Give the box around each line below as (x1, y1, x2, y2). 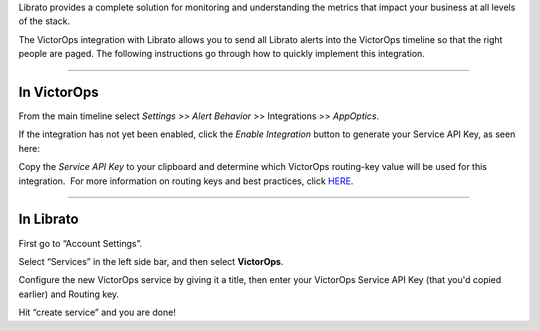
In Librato (18, 211, 79, 228)
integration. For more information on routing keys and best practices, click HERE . (18, 175, 354, 187)
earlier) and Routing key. (18, 288, 120, 300)
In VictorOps (18, 83, 99, 100)
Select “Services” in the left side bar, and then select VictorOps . (18, 255, 284, 267)
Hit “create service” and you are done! (18, 306, 177, 319)
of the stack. (18, 15, 71, 27)
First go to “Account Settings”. (18, 237, 143, 249)
